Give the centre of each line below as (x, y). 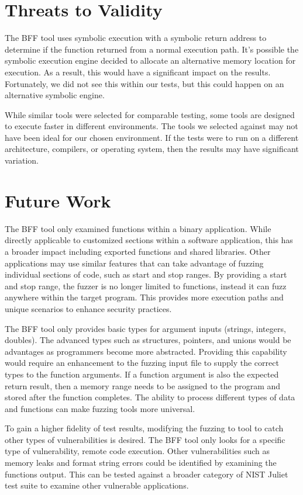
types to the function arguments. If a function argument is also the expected (142, 374)
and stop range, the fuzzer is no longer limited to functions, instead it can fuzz (146, 285)
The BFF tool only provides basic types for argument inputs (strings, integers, (145, 328)
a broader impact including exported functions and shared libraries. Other (138, 251)
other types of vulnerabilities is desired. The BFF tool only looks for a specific (145, 439)
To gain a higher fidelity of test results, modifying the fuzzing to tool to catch (144, 428)
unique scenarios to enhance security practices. (88, 308)
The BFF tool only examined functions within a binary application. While (138, 228)
